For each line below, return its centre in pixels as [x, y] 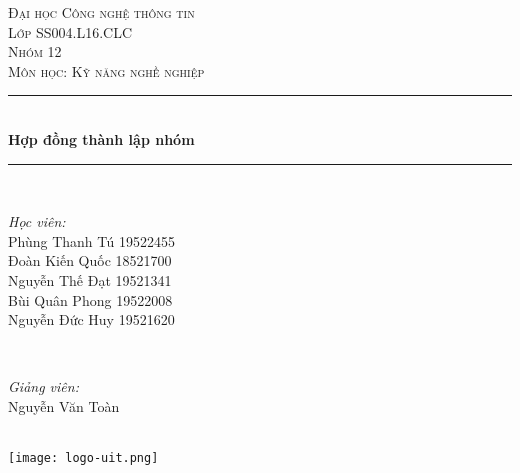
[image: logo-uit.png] [83, 458]
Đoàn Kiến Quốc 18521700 [90, 260]
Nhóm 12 [35, 51]
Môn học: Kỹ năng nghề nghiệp [106, 70]
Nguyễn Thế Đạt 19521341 [90, 279]
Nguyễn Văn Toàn [64, 405]
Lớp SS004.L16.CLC [70, 31]
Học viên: [37, 221]
